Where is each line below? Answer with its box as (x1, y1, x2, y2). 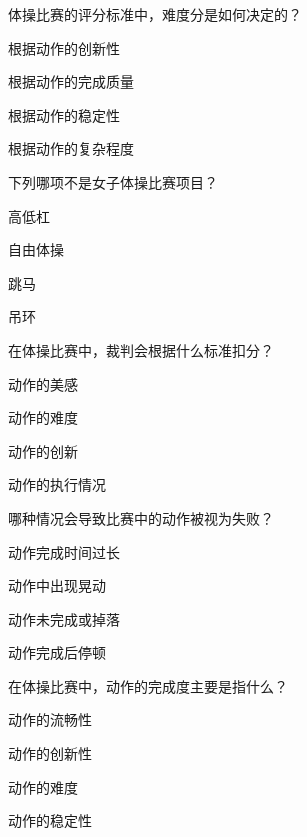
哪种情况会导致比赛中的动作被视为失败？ (8, 507, 274, 528)
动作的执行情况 (8, 474, 106, 495)
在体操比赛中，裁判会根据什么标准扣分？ (8, 339, 274, 360)
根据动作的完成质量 (8, 71, 134, 92)
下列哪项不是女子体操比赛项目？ (8, 171, 218, 192)
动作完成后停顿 (8, 642, 106, 663)
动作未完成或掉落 (8, 608, 120, 629)
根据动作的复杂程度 (8, 138, 134, 159)
